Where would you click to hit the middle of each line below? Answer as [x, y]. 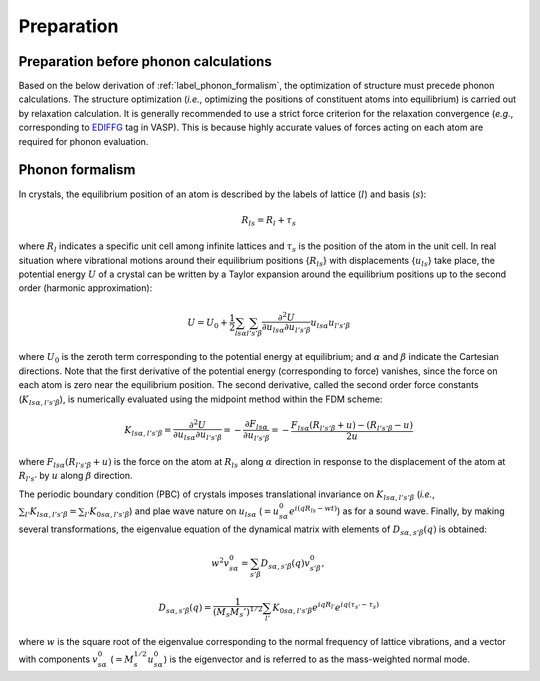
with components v [58, 659]
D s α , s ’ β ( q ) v [285, 564]
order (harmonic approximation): [85, 288]
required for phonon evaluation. [83, 141]
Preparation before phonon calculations [145, 61]
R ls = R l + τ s [269, 221]
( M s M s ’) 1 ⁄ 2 [238, 612]
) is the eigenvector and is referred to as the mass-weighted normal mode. [316, 659]
